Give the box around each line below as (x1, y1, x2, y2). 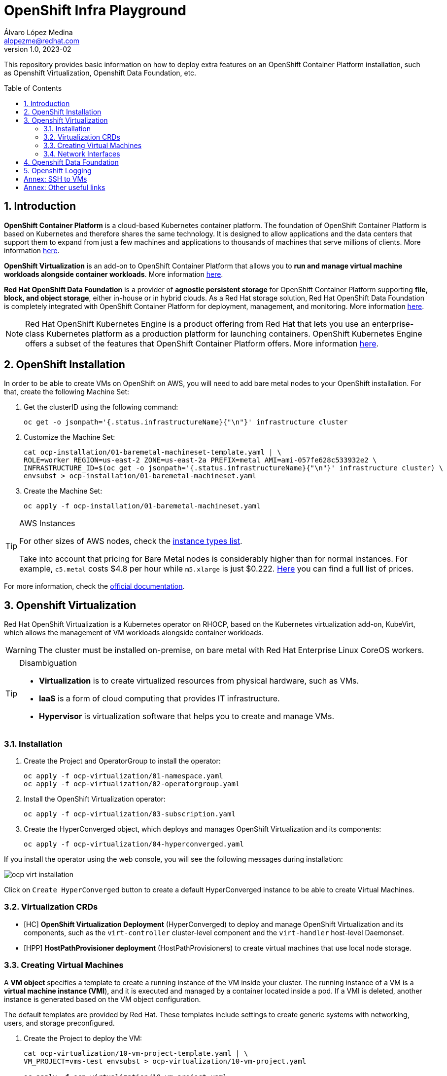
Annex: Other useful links (24, 183, 105, 192)
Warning (5, 645, 36, 655)
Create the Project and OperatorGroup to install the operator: (24, 757, 221, 766)
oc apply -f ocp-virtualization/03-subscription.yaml (24, 810, 236, 818)
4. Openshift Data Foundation (24, 157, 119, 166)
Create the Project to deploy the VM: (24, 1034, 142, 1042)
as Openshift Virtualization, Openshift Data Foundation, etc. (4, 68, 197, 77)
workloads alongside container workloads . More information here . (4, 269, 223, 278)
